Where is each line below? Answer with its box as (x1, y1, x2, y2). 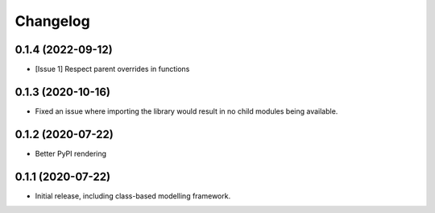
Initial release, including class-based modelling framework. (35, 190, 231, 201)
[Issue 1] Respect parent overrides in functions (35, 65, 190, 74)
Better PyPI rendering (35, 148, 107, 158)
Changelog (14, 12, 90, 30)
